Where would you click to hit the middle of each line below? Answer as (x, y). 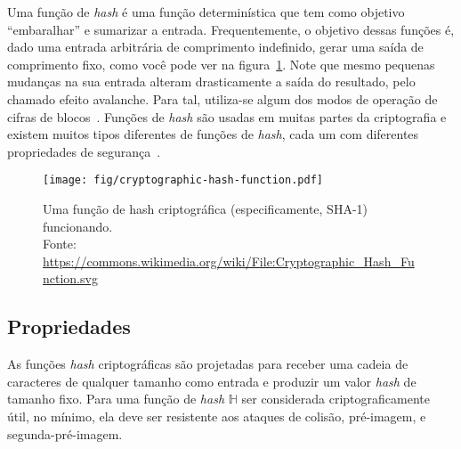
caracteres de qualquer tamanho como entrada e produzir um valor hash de (212, 381)
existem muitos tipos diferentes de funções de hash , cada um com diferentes (213, 134)
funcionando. (78, 226)
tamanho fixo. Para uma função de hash (116, 399)
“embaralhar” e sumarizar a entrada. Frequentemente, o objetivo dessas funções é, (231, 29)
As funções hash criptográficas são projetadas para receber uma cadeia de (208, 364)
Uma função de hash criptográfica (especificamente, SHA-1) (205, 208)
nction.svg (70, 278)
